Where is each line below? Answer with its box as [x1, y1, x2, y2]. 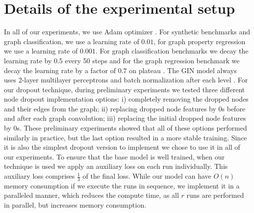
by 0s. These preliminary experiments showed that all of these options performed [4, 123, 247, 133]
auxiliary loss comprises [4, 171, 75, 181]
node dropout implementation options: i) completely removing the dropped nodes [4, 94, 249, 104]
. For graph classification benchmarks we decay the [95, 46, 249, 56]
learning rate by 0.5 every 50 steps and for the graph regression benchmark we [4, 55, 240, 65]
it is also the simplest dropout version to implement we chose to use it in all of [4, 142, 240, 152]
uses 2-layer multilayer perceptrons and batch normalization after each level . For [4, 75, 248, 85]
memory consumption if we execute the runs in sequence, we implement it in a [4, 180, 240, 190]
